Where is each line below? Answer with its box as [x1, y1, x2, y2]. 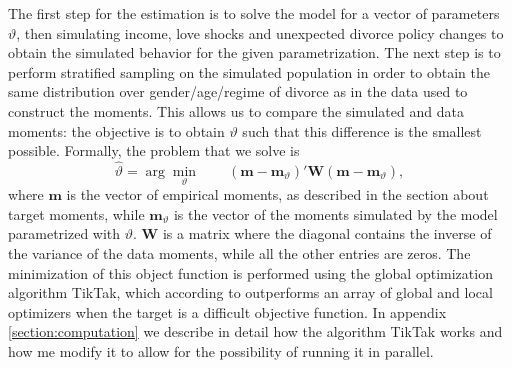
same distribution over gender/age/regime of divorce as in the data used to [8, 81, 468, 102]
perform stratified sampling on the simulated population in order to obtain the [8, 61, 490, 82]
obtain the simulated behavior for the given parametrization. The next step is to [8, 42, 501, 63]
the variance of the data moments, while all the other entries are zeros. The [8, 242, 471, 263]
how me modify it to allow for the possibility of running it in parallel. [8, 340, 434, 361]
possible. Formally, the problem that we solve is [8, 140, 300, 161]
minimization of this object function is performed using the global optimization [8, 262, 493, 283]
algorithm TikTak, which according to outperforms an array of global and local [8, 282, 493, 303]
